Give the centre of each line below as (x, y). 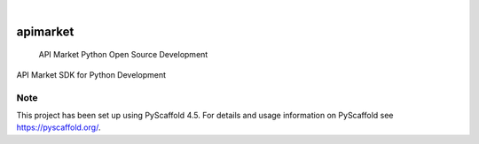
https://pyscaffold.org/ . (59, 127)
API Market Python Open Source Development (123, 55)
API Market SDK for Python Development (91, 74)
